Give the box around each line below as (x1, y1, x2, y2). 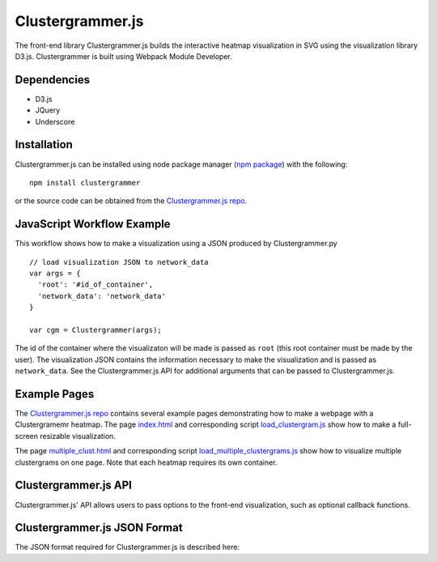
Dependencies (15, 73, 91, 87)
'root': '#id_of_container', (37, 280, 154, 289)
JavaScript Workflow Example (15, 217, 171, 231)
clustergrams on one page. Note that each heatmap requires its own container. (15, 458, 278, 467)
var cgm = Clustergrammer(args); (29, 325, 162, 334)
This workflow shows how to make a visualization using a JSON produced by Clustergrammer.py (15, 239, 337, 249)
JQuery (35, 105, 61, 115)
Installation (15, 138, 73, 151)
